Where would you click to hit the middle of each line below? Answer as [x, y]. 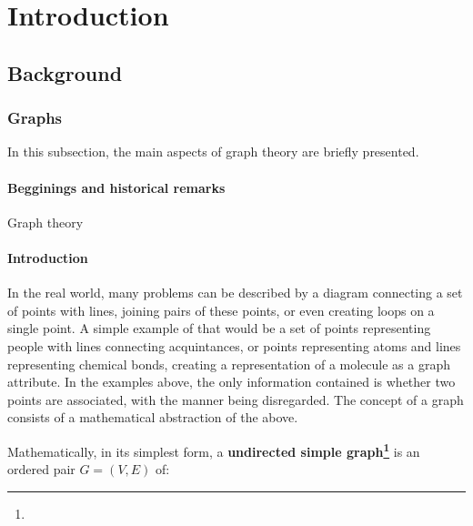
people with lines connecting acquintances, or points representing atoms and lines [234, 345]
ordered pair [41, 469]
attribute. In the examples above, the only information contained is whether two [231, 382]
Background [65, 72]
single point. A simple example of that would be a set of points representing [219, 328]
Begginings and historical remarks [116, 187]
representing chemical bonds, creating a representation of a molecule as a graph [229, 364]
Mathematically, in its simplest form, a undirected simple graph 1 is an [214, 450]
